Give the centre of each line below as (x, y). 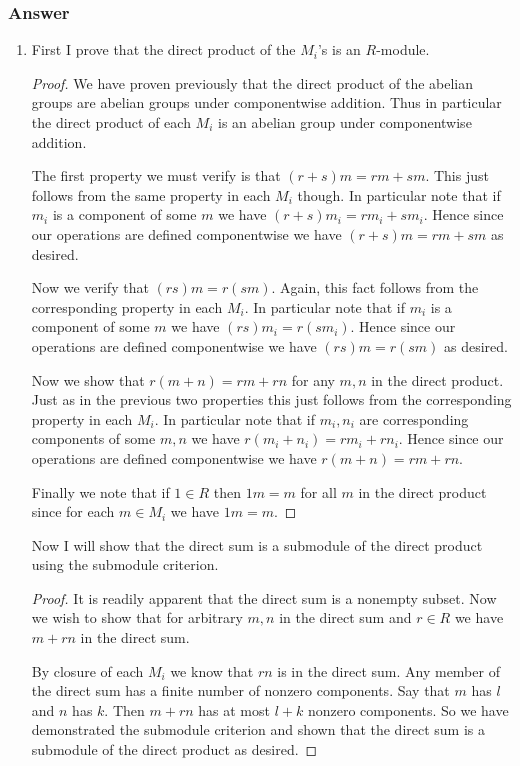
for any (313, 379)
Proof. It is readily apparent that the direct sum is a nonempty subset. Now (264, 597)
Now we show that (88, 379)
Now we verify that (90, 287)
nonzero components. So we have (408, 709)
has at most (234, 709)
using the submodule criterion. (125, 564)
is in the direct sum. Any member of (388, 670)
